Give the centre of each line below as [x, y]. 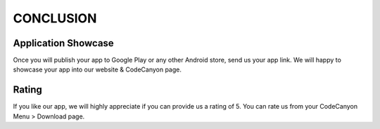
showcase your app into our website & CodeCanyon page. [97, 69]
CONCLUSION [55, 18]
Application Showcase [63, 43]
